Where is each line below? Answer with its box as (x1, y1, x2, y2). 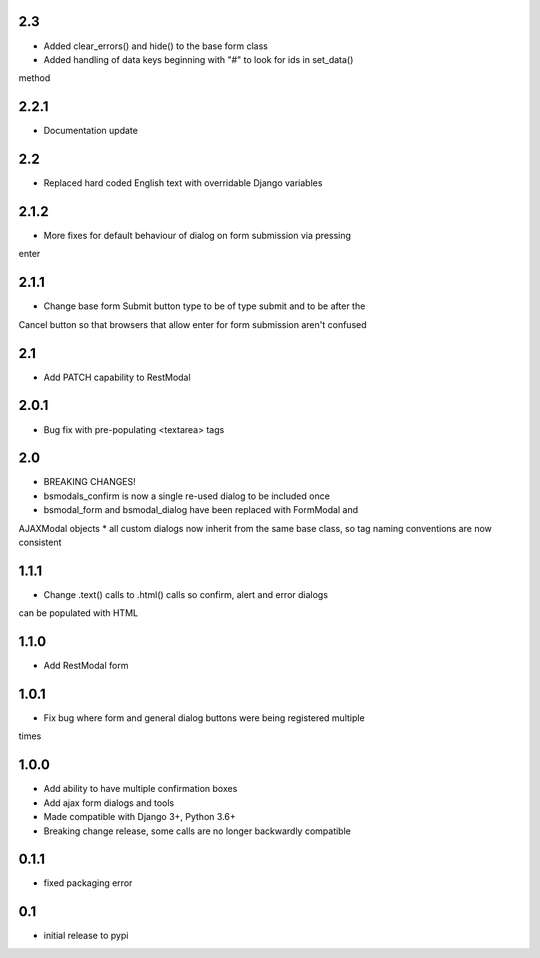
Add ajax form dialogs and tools (43, 796, 175, 809)
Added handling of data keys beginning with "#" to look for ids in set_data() (43, 53, 354, 65)
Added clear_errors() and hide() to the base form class (43, 40, 269, 52)
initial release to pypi (43, 930, 129, 942)
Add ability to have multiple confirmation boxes (43, 783, 238, 795)
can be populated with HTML (18, 607, 139, 619)
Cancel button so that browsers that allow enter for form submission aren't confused (18, 318, 367, 330)
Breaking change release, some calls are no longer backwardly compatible (43, 825, 352, 837)
